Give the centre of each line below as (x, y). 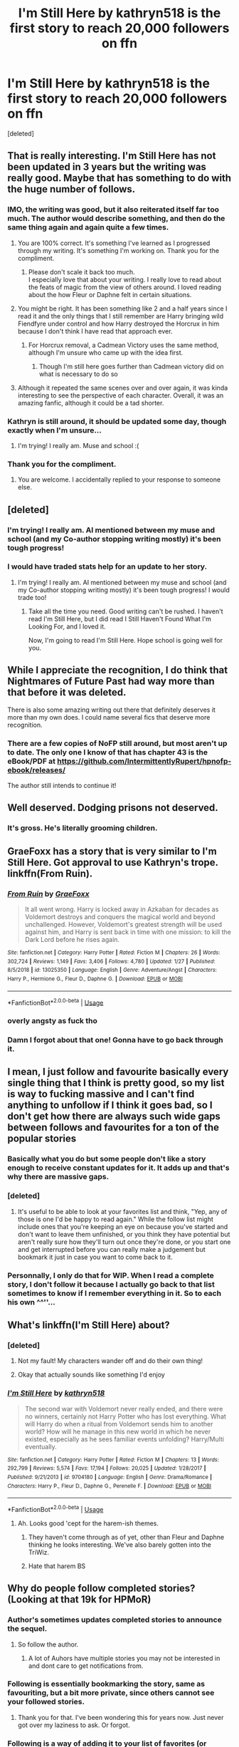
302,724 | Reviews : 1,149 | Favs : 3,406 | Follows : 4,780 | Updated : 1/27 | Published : (111, 961)
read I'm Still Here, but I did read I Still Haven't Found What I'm (120, 618)
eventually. (41, 1446)
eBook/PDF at (31, 761)
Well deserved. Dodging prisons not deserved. (113, 808)
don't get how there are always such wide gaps (114, 1116)
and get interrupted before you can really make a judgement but (112, 1249)
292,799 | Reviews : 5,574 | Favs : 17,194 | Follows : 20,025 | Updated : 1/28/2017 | (107, 1468)
